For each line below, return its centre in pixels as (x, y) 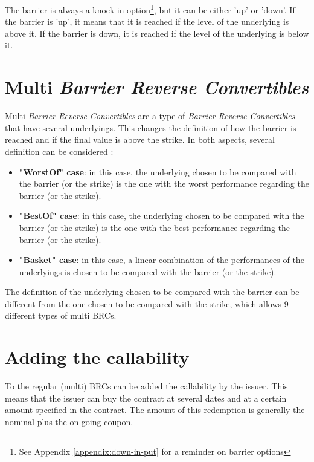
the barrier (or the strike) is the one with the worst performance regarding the (164, 184)
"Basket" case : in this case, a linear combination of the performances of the (162, 260)
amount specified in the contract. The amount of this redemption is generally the (155, 410)
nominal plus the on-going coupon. (69, 421)
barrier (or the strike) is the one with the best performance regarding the (154, 227)
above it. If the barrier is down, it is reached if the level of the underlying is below (157, 33)
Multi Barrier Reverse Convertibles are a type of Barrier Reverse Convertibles (150, 116)
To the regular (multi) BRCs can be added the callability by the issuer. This (146, 386)
